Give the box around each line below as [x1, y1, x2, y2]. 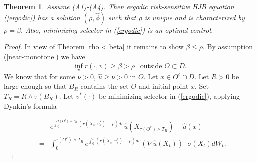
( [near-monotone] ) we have [4, 51, 85, 61]
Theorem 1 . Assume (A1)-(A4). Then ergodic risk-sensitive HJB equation [4, 1, 234, 11]
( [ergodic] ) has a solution [4, 12, 80, 22]
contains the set [80, 81, 129, 91]
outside [140, 62, 162, 70]
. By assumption [203, 41, 253, 52]
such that [108, 12, 136, 22]
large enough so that [4, 81, 67, 91]
